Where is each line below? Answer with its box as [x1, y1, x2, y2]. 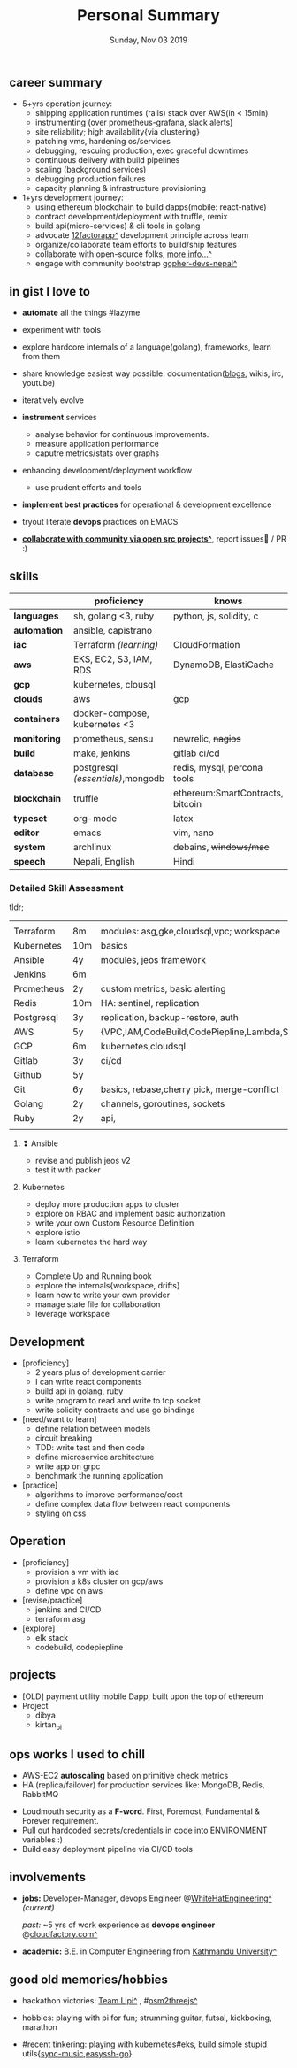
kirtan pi [34, 1718, 62, 1732]
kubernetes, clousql [73, 678, 156, 690]
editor [13, 826, 40, 839]
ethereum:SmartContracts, [173, 787, 284, 799]
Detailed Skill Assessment [9, 881, 124, 894]
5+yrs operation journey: [21, 98, 113, 109]
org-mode [73, 811, 118, 824]
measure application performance [34, 439, 159, 450]
